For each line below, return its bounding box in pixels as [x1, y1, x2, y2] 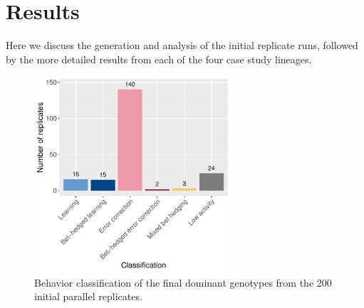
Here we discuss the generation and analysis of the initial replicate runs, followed [6, 38, 358, 53]
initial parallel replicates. [34, 289, 142, 304]
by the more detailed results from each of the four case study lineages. [6, 51, 312, 66]
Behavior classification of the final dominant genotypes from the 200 [34, 275, 332, 290]
